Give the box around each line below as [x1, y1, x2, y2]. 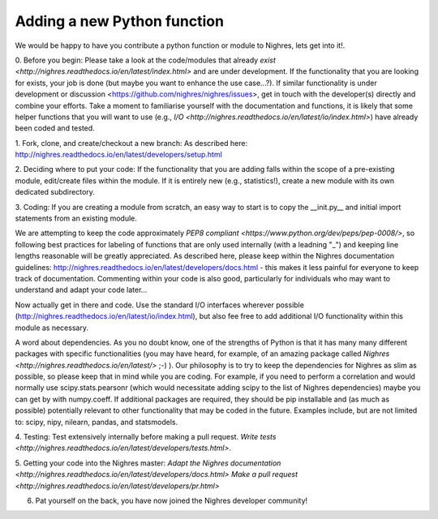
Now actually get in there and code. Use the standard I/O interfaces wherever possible [15, 300, 304, 310]
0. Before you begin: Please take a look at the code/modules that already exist [15, 55, 276, 65]
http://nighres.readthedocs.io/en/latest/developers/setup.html [15, 150, 222, 160]
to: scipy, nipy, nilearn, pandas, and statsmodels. [15, 417, 178, 427]
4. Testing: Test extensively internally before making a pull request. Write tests [15, 432, 277, 442]
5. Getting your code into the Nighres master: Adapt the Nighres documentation [15, 458, 281, 468]
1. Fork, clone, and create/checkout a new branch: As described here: [15, 138, 248, 148]
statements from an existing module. [15, 213, 137, 223]
